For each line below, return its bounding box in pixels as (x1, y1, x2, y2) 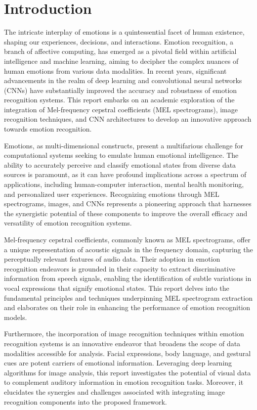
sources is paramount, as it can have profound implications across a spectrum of (4, 169, 247, 180)
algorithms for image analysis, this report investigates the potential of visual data (4, 367, 251, 377)
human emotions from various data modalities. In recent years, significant (4, 65, 227, 76)
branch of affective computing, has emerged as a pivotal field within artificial (4, 46, 237, 56)
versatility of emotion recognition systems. (4, 218, 132, 228)
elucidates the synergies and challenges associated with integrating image (4, 386, 225, 397)
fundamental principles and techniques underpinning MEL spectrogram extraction (4, 292, 253, 303)
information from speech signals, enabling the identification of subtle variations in (4, 273, 252, 283)
